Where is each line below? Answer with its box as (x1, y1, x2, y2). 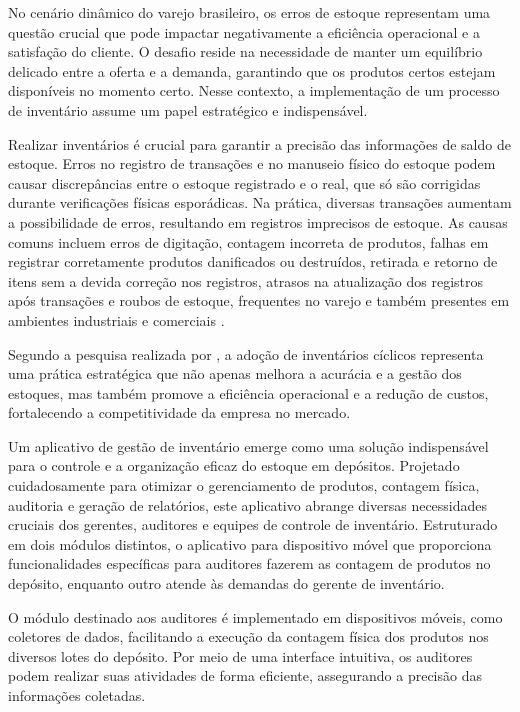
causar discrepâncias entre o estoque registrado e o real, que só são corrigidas (8, 172, 481, 193)
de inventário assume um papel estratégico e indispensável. (8, 99, 368, 120)
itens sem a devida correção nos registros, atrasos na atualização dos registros (8, 270, 484, 291)
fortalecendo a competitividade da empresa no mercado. (8, 402, 351, 423)
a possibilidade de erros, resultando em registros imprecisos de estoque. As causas (8, 211, 508, 232)
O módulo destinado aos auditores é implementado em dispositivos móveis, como (8, 606, 503, 627)
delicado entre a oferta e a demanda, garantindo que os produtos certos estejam (8, 60, 496, 81)
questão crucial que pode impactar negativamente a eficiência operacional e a (8, 21, 480, 42)
